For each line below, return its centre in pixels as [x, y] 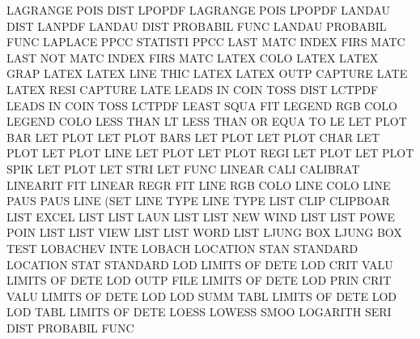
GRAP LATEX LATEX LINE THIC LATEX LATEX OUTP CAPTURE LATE [207, 73]
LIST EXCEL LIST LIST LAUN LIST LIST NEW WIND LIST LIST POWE [201, 216]
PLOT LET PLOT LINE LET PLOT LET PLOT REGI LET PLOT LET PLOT [210, 153]
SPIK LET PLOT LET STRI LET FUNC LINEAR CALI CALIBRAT [183, 168]
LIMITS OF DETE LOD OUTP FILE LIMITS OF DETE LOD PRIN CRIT [199, 280]
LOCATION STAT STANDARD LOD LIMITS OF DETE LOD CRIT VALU [200, 264]
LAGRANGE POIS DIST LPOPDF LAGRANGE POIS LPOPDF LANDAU [198, 10]
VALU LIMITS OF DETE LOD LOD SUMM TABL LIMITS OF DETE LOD [202, 296]
